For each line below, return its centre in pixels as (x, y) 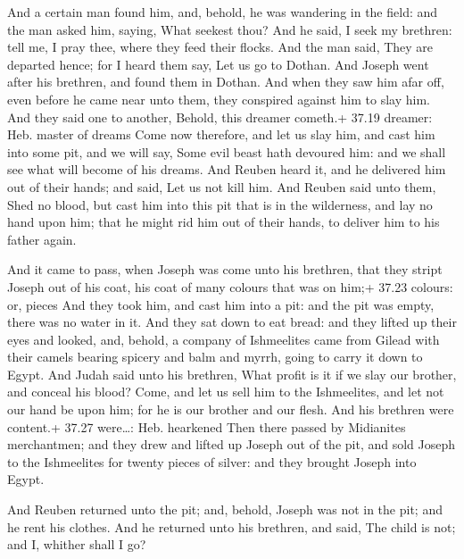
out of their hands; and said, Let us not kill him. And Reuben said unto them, (222, 186)
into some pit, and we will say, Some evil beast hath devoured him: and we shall (227, 151)
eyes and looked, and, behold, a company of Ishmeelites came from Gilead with (224, 339)
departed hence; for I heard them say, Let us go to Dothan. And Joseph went (218, 64)
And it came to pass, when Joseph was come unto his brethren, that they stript (225, 269)
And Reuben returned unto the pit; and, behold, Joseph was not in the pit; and (225, 509)
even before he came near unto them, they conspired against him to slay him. (219, 99)
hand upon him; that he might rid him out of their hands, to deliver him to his (224, 222)
